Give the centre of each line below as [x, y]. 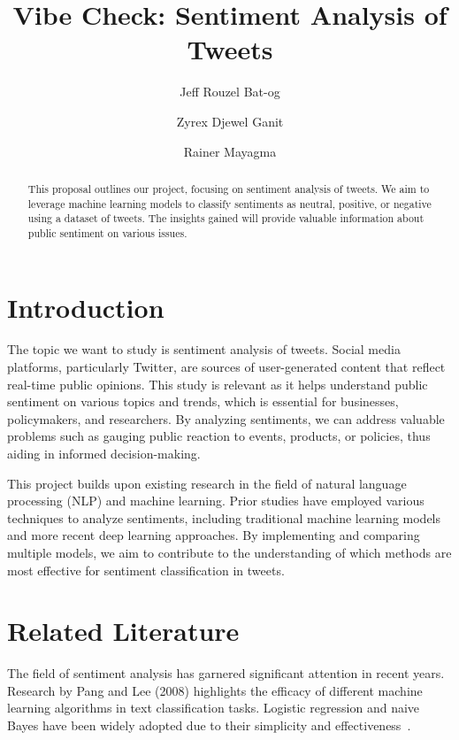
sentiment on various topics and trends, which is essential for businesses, [203, 401]
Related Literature [123, 631]
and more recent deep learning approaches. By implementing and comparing [214, 535]
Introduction [86, 307]
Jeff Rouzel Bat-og [230, 92]
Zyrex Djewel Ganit [230, 121]
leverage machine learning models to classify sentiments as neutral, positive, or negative [229, 203]
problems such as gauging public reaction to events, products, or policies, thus [219, 436]
